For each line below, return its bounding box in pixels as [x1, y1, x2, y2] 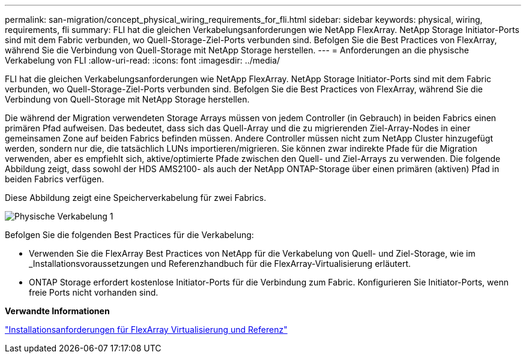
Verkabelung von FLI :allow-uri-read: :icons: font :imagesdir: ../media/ [5, 55, 280, 65]
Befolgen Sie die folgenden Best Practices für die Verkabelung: [5, 230, 254, 240]
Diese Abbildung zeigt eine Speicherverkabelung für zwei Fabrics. [5, 192, 267, 203]
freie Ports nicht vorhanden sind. [29, 287, 159, 297]
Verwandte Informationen [5, 306, 110, 316]
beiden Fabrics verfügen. [5, 174, 104, 184]
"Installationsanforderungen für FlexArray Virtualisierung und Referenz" [5, 324, 288, 335]
